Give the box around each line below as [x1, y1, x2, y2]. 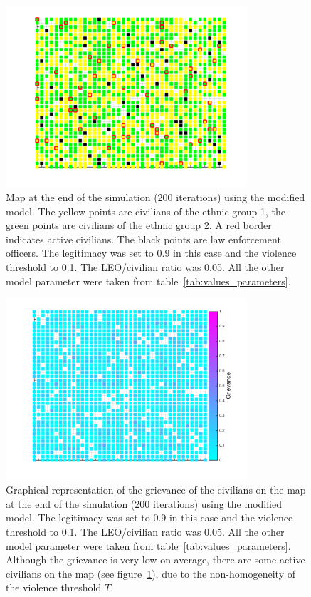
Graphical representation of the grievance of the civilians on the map [6, 482, 306, 497]
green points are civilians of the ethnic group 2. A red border [6, 218, 272, 233]
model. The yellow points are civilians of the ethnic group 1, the [6, 203, 286, 218]
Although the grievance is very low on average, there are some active [6, 552, 305, 567]
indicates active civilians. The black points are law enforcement [6, 231, 281, 246]
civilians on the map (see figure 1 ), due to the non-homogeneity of [6, 566, 295, 581]
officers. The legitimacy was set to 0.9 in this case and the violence [6, 245, 297, 260]
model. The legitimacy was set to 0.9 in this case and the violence [6, 510, 293, 525]
